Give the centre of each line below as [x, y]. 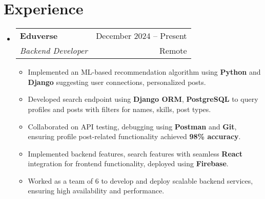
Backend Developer [54, 51]
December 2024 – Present [141, 36]
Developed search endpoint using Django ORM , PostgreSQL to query [143, 99]
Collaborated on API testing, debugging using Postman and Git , [132, 126]
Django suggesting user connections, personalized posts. [117, 82]
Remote [173, 51]
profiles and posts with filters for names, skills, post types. [119, 109]
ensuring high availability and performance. [96, 191]
